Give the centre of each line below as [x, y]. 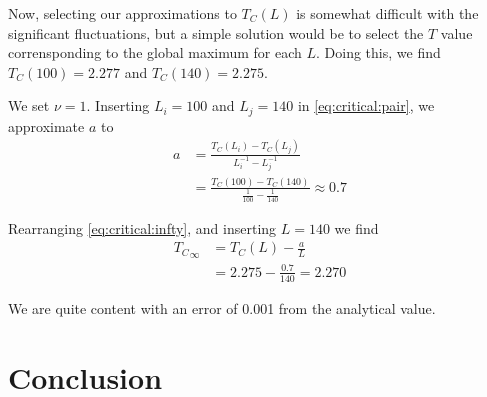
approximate [46, 125]
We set [29, 105]
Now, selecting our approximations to [122, 13]
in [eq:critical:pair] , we [366, 105]
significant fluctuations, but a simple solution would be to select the [216, 32]
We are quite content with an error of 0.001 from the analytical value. [222, 307]
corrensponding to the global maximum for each [155, 52]
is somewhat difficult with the [387, 13]
